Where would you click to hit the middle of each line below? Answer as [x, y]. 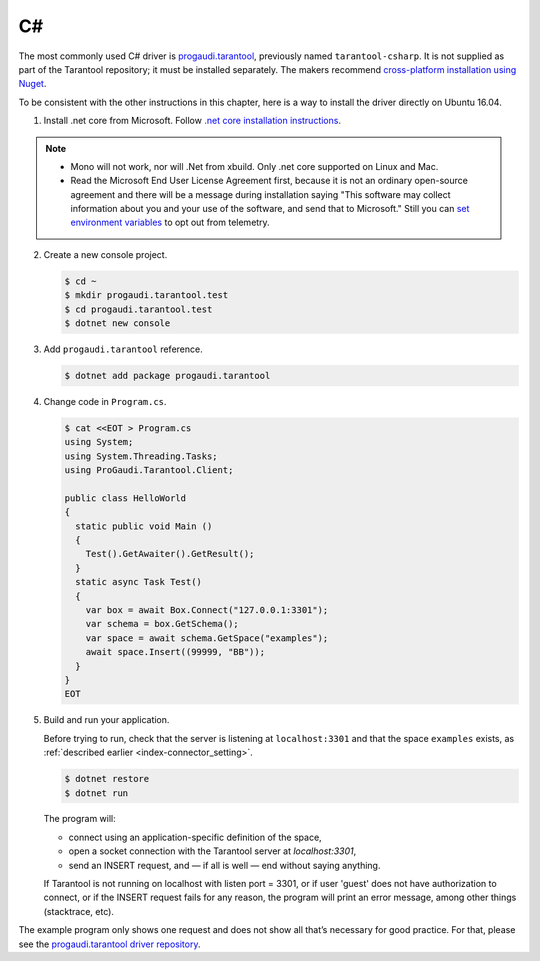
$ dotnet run [96, 793]
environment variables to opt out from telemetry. [170, 222]
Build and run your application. [106, 720]
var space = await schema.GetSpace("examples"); [207, 638]
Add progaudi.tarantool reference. [123, 349]
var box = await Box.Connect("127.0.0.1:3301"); [207, 610]
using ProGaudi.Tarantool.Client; [149, 470]
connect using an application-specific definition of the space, [195, 837]
